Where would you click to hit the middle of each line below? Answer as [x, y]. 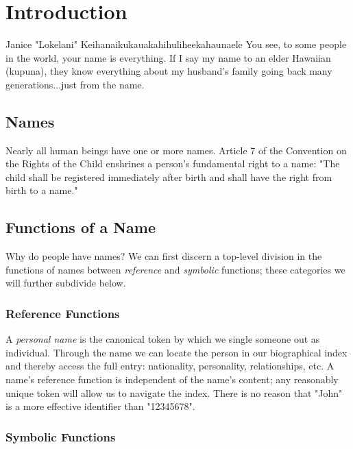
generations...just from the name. [75, 84]
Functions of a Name [81, 227]
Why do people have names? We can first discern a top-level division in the [164, 256]
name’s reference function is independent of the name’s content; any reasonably [172, 379]
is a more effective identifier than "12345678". [100, 406]
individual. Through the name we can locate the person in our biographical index [176, 352]
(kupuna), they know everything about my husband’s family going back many [169, 71]
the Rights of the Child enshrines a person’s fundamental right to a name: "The [173, 163]
